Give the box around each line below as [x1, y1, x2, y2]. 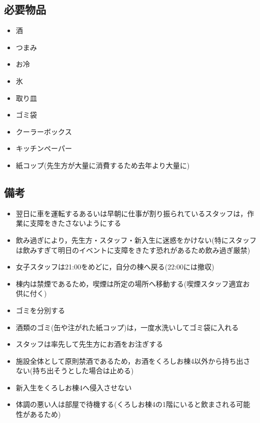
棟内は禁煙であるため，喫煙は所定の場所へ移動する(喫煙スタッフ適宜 [16, 278, 243, 289]
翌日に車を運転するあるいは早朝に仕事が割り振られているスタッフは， [16, 208, 247, 218]
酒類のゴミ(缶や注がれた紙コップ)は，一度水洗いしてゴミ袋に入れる [16, 322, 239, 332]
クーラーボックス [16, 126, 72, 136]
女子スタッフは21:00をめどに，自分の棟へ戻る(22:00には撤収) [16, 261, 214, 272]
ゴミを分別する [16, 305, 65, 315]
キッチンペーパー [16, 143, 72, 154]
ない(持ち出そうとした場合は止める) [16, 365, 134, 376]
